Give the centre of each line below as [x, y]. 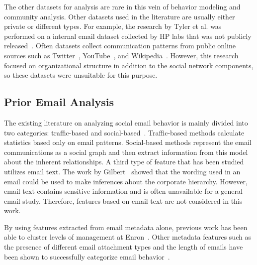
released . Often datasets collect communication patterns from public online [120, 46]
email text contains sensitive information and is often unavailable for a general [123, 191]
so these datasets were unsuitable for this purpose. [81, 75]
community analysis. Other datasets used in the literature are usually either [120, 16]
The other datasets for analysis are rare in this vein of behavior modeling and [122, 6]
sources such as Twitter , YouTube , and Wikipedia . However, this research [121, 55]
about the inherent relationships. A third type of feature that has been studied [124, 162]
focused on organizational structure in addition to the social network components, [129, 65]
